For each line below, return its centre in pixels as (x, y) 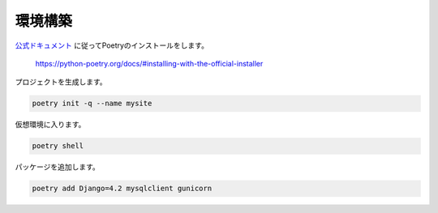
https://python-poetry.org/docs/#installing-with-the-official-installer (149, 63)
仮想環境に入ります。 (50, 125)
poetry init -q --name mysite (92, 104)
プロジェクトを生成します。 (61, 82)
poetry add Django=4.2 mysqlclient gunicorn (122, 189)
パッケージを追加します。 (58, 167)
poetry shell (58, 146)
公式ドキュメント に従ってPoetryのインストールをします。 (112, 45)
